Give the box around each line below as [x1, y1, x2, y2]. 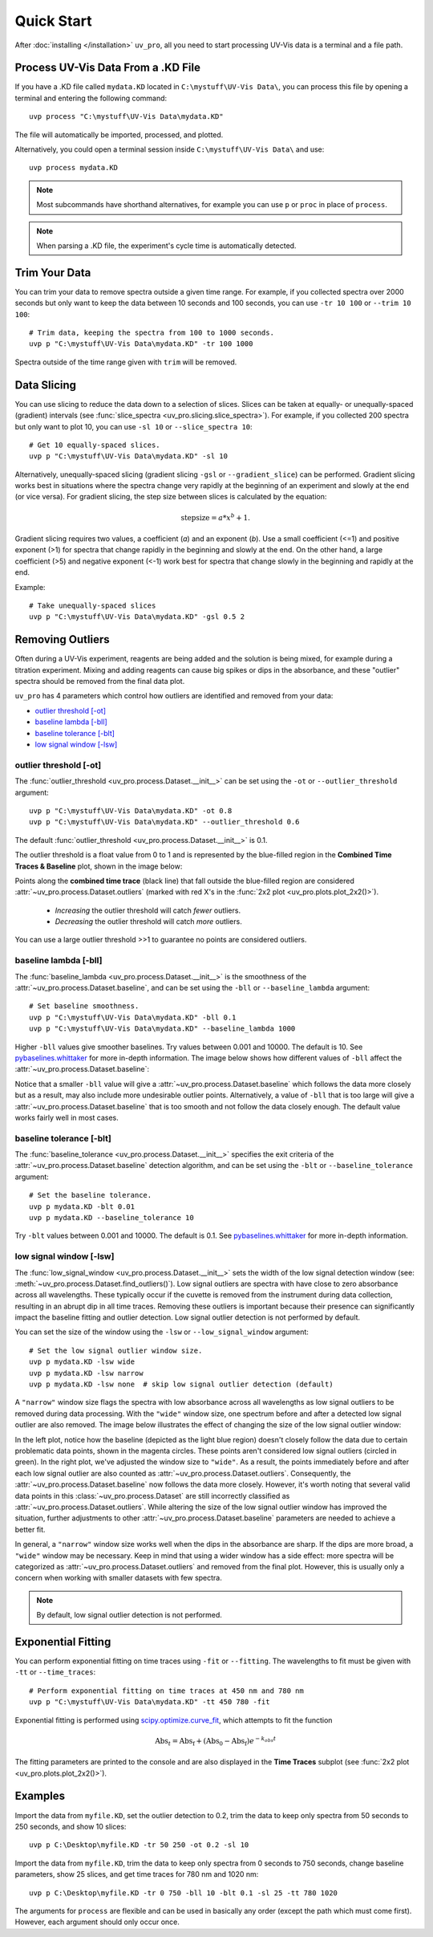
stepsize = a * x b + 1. [180, 512, 251, 522]
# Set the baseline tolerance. [29, 1190, 152, 1200]
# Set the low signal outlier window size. [29, 1345, 203, 1355]
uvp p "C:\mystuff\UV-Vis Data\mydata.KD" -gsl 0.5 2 [29, 612, 245, 621]
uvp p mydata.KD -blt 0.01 [29, 1202, 136, 1211]
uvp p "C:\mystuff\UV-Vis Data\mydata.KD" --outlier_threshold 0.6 [29, 817, 300, 827]
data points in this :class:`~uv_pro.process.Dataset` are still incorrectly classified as [14, 1491, 290, 1500]
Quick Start [14, 12, 92, 30]
